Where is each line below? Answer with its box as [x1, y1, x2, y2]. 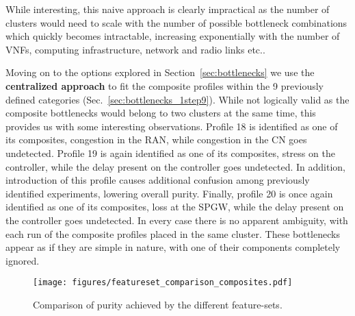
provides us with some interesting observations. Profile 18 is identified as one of [5, 119, 338, 133]
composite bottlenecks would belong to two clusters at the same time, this [5, 106, 316, 120]
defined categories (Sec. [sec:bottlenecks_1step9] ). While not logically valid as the [5, 92, 350, 106]
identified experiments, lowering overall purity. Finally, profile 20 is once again [5, 186, 333, 200]
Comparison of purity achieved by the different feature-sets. [33, 297, 282, 311]
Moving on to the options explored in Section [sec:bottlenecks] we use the [5, 65, 315, 80]
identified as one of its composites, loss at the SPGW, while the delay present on [5, 199, 344, 214]
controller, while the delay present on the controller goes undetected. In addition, [5, 159, 345, 173]
